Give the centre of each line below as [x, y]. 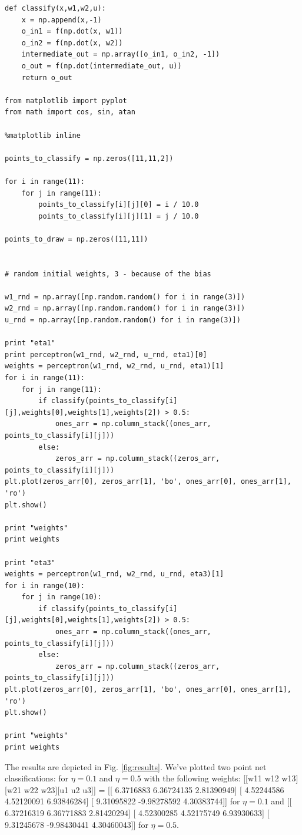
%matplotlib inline [43, 135]
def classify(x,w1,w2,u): [55, 8]
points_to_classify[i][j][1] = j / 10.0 [119, 216]
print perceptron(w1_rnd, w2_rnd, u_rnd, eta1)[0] [106, 354]
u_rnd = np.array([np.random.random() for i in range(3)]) [123, 320]
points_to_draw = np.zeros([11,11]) [77, 239]
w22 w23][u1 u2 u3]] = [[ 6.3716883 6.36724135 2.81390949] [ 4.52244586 [154, 789]
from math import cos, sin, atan [70, 112]
